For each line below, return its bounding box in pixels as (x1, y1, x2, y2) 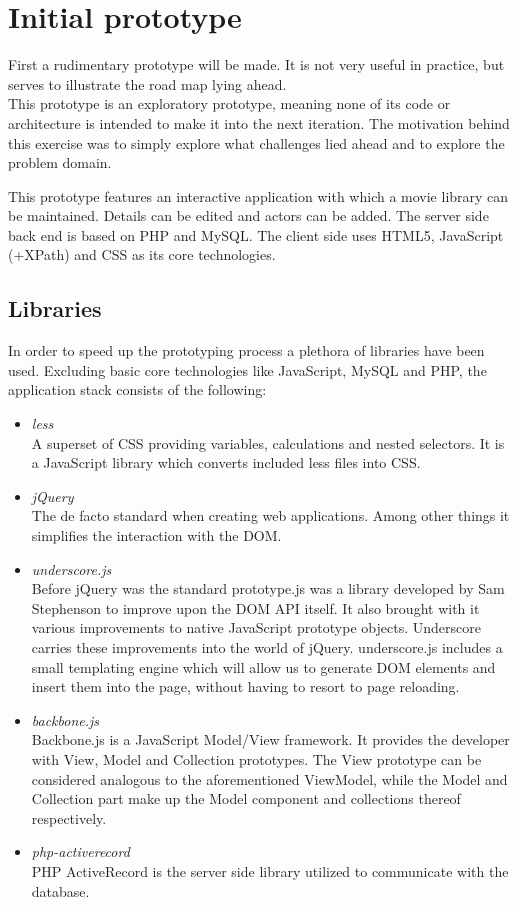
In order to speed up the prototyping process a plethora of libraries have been (8, 340, 485, 361)
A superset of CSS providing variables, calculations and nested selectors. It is (31, 432, 505, 453)
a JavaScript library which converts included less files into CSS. (31, 452, 421, 473)
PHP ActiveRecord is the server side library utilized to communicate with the (31, 860, 509, 881)
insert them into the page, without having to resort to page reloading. (31, 676, 460, 697)
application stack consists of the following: (8, 379, 267, 400)
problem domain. (8, 152, 112, 173)
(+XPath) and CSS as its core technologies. (8, 244, 276, 265)
